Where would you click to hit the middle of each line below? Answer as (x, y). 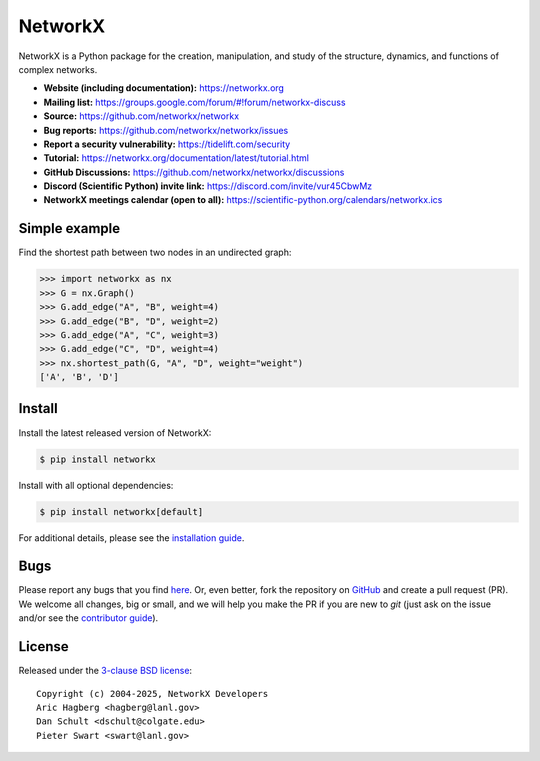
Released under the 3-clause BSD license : (105, 671)
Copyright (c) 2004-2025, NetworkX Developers (152, 693)
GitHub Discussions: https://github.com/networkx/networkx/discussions (194, 172)
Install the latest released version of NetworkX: (115, 432)
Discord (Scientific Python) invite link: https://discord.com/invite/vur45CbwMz (208, 186)
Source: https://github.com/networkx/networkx (141, 116)
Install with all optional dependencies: (96, 485)
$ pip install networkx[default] (121, 511)
